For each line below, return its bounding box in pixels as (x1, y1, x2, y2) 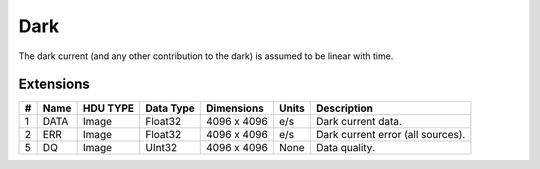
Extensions (18, 76, 90, 93)
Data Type (145, 101, 195, 115)
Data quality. (315, 141, 375, 155)
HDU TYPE (82, 101, 135, 115)
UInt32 (145, 141, 178, 155)
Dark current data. (315, 115, 402, 129)
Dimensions (206, 101, 265, 115)
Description (315, 101, 374, 115)
